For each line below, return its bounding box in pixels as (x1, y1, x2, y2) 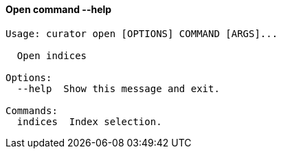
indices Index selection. (16, 115, 162, 127)
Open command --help (5, 3, 112, 15)
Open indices (16, 49, 87, 61)
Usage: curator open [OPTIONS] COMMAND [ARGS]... (5, 27, 278, 39)
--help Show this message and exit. (16, 82, 220, 94)
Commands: (5, 104, 58, 116)
